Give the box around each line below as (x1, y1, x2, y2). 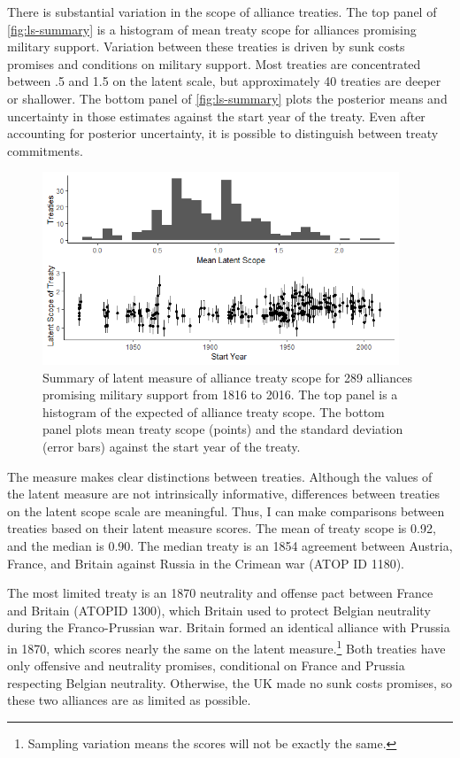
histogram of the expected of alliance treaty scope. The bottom (42, 402, 385, 421)
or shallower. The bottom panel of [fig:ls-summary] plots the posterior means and (7, 89, 448, 107)
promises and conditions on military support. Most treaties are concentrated (7, 54, 421, 73)
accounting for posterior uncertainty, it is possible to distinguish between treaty (7, 124, 439, 143)
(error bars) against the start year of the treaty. (42, 437, 301, 456)
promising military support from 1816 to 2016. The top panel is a (42, 385, 398, 404)
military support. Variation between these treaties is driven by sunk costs (7, 37, 405, 56)
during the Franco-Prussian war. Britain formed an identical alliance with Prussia (7, 618, 450, 637)
